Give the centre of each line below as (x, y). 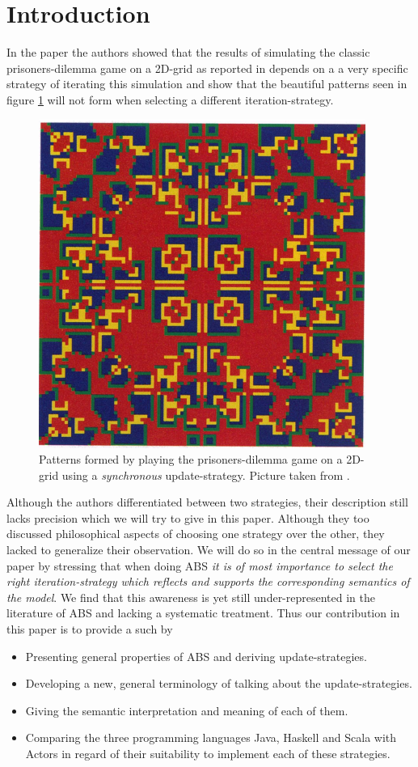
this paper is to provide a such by (90, 629)
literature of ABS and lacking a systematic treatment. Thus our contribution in (203, 613)
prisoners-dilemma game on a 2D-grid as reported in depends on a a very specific (207, 68)
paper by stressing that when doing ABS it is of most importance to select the (200, 565)
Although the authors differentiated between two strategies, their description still (207, 502)
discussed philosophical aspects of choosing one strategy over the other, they (196, 534)
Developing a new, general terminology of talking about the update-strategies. (219, 683)
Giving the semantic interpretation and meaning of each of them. (187, 710)
